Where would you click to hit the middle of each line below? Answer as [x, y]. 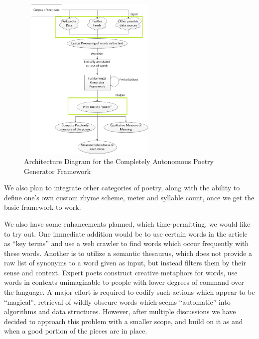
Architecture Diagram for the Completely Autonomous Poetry [119, 161]
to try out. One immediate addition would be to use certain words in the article [126, 233]
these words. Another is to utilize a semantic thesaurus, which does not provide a [128, 253]
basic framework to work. [43, 207]
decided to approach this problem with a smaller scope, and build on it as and [124, 321]
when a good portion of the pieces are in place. [76, 331]
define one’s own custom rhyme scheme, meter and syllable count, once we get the [129, 197]
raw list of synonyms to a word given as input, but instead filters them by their [125, 263]
